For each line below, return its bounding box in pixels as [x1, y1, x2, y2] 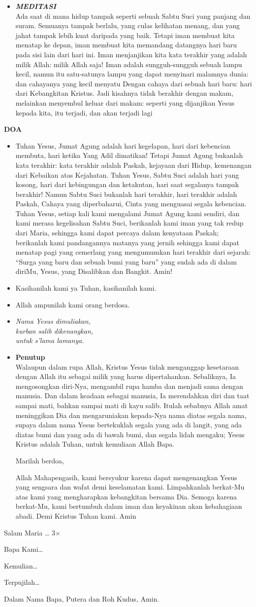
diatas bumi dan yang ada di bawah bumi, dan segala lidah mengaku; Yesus [15, 429, 245, 439]
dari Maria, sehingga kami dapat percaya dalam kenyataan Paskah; [15, 228, 219, 238]
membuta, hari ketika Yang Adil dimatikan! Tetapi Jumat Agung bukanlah [15, 150, 243, 160]
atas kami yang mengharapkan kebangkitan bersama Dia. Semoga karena [15, 491, 237, 501]
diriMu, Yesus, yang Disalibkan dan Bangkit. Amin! [15, 266, 172, 276]
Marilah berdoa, [15, 455, 64, 465]
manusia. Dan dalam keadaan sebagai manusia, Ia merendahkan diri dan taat [15, 390, 250, 401]
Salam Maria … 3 [4, 527, 55, 537]
